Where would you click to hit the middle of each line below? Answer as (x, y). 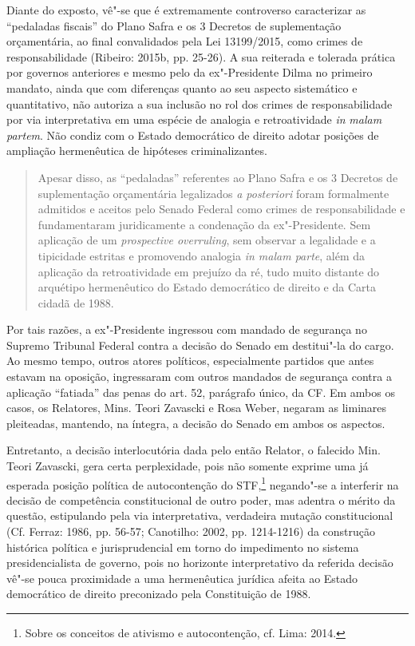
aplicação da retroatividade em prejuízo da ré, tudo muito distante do (209, 271)
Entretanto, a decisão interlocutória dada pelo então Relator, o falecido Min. (194, 450)
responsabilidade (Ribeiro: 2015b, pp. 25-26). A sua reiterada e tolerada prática (201, 56)
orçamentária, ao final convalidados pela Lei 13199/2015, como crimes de (185, 41)
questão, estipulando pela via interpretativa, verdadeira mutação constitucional (200, 515)
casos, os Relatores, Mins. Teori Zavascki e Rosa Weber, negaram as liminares (197, 408)
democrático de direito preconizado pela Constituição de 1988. (159, 594)
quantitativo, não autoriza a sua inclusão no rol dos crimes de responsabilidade (200, 103)
